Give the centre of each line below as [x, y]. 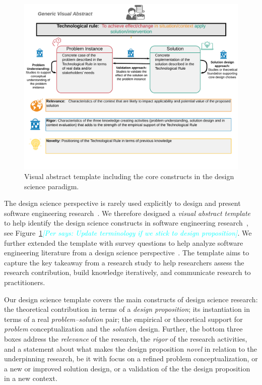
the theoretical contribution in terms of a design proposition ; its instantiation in [127, 309]
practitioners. [25, 282]
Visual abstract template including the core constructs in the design [129, 176]
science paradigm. [52, 186]
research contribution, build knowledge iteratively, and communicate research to [127, 272]
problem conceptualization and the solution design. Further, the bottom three [123, 329]
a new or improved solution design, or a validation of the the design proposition [127, 368]
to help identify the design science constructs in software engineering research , [126, 223]
